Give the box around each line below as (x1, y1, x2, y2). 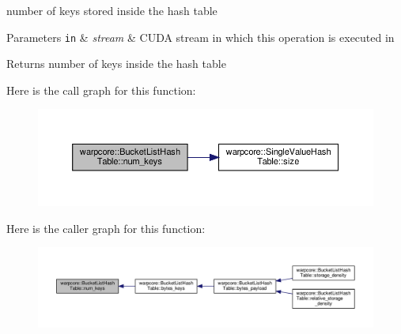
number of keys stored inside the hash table (6, 2, 218, 18)
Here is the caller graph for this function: (6, 220, 206, 236)
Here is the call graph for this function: (6, 81, 196, 98)
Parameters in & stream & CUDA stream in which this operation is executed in (6, 28, 395, 45)
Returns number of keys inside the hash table (6, 55, 226, 72)
